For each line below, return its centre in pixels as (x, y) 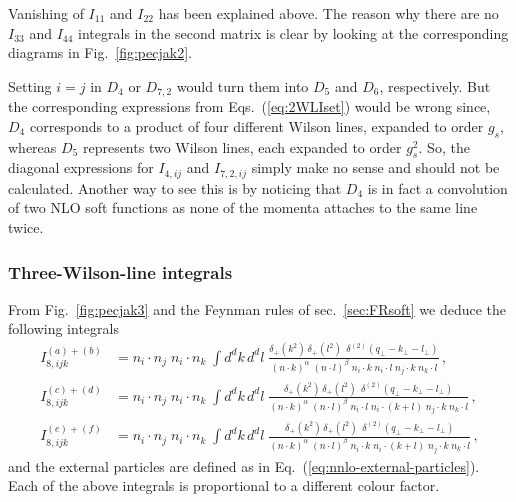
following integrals (63, 328)
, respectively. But (435, 85)
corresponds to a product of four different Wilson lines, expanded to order (256, 125)
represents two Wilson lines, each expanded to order (242, 146)
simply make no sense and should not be (375, 167)
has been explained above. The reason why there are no (328, 13)
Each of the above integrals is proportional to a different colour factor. (224, 485)
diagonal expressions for (81, 167)
